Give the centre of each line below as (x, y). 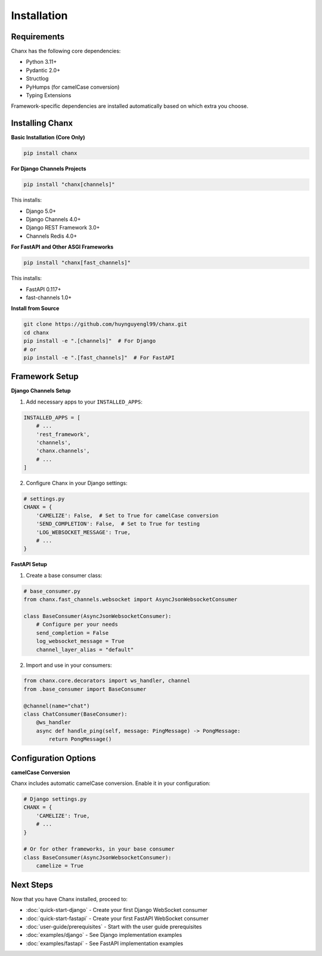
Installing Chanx (42, 123)
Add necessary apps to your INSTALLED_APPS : (84, 402)
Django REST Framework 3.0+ (63, 228)
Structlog (37, 79)
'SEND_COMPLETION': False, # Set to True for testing (118, 524)
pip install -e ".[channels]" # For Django (90, 341)
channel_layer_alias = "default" (85, 649)
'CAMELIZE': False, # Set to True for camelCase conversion (127, 515)
